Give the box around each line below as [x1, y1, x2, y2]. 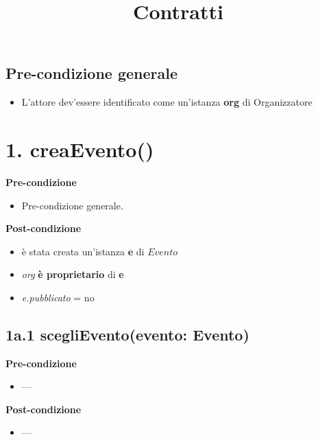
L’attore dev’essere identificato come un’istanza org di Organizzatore [21, 95, 313, 109]
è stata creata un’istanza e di [21, 244, 145, 258]
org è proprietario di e [21, 267, 124, 281]
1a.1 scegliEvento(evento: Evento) [5, 323, 249, 345]
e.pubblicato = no [21, 290, 95, 304]
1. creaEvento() [5, 135, 154, 163]
